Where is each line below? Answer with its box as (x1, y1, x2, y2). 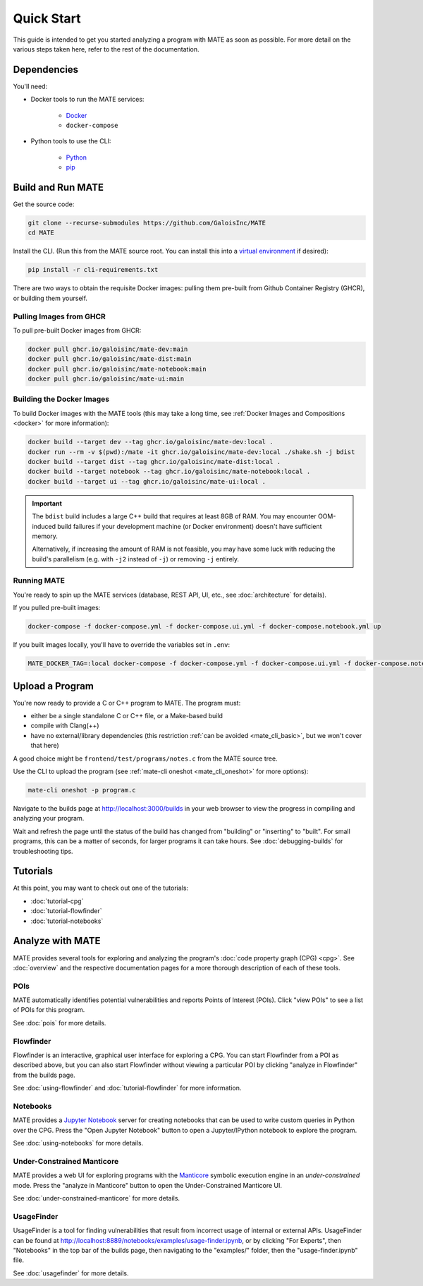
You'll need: (13, 82, 48, 90)
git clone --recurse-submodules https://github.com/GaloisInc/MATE (27, 219, 266, 227)
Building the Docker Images (13, 394, 109, 404)
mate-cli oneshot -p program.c (27, 786, 137, 794)
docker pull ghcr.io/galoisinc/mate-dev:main (27, 345, 188, 353)
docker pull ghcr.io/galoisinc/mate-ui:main (27, 375, 185, 383)
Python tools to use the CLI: (30, 137, 111, 145)
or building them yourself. (13, 294, 88, 302)
